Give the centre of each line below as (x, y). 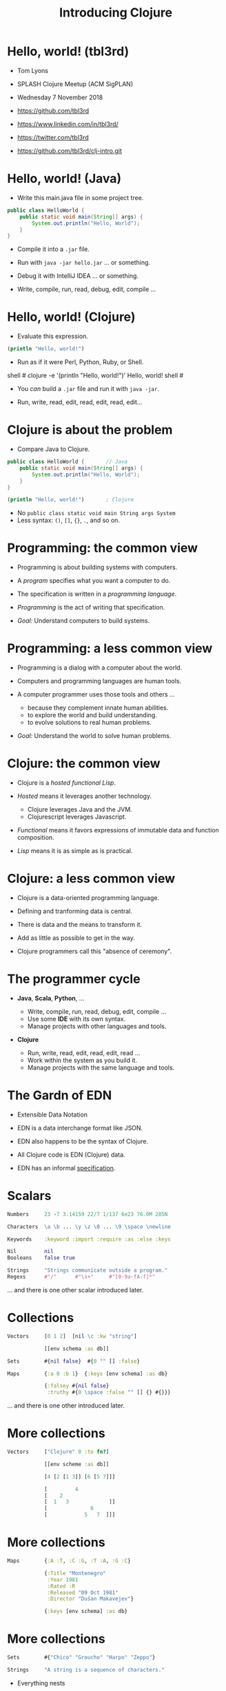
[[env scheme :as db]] (76, 1464)
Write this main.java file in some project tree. (80, 197)
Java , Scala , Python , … (51, 998)
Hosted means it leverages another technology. (84, 796)
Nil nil (30, 1252)
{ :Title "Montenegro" (75, 1573)
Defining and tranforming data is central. (74, 911)
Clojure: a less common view (91, 879)
